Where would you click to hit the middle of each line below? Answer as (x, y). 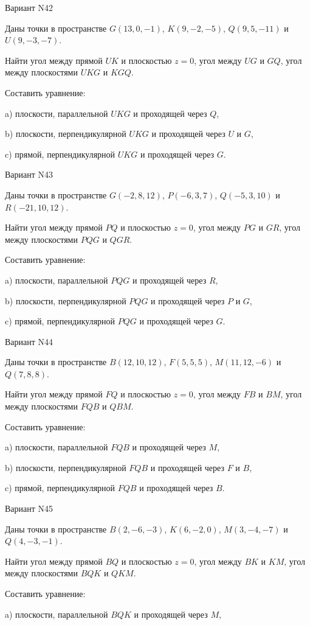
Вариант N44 (29, 341)
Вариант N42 (29, 7)
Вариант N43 (29, 174)
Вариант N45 (29, 508)
